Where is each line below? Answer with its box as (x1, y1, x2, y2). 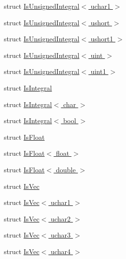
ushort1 (90, 34, 113, 44)
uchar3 (51, 230, 71, 240)
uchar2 (51, 213, 71, 223)
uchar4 (51, 246, 71, 256)
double (55, 164, 76, 174)
